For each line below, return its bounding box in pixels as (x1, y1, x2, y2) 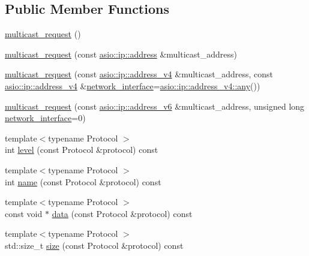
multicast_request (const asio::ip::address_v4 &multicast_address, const (5, 68, 273, 80)
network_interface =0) (5, 112, 86, 124)
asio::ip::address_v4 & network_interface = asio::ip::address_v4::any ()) (5, 79, 260, 92)
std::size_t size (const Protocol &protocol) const (5, 239, 184, 251)
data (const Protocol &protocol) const (52, 207, 193, 219)
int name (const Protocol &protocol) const (5, 175, 161, 188)
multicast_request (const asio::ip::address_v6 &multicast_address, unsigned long (5, 100, 305, 112)
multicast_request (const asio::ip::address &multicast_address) (5, 47, 237, 60)
